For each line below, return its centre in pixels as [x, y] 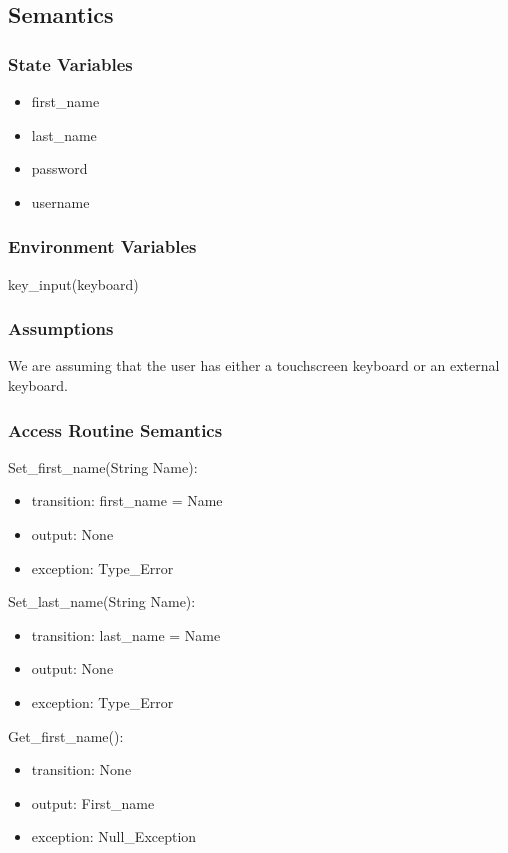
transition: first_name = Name [127, 500]
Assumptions [61, 328]
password [59, 168]
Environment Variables [102, 246]
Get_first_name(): [66, 735]
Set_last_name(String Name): [102, 601]
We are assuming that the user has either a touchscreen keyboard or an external [254, 365]
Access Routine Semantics [115, 429]
